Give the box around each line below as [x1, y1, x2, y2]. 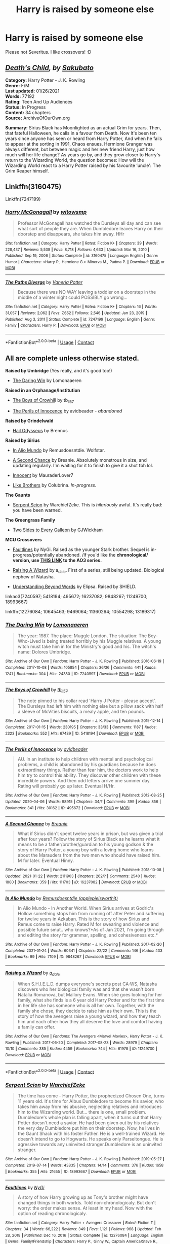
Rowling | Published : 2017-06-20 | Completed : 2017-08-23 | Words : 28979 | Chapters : [5, 1040, 158, 1045]
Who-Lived [17, 638, 41, 644]
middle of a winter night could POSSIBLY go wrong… [17, 294, 128, 300]
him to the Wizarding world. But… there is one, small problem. [17, 1109, 147, 1115]
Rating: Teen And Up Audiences [5, 98, 73, 105]
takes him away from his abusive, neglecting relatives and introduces [17, 1103, 162, 1110]
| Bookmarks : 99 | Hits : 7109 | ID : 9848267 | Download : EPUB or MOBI [5, 954, 131, 959]
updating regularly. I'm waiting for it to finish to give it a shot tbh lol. [12, 463, 153, 469]
